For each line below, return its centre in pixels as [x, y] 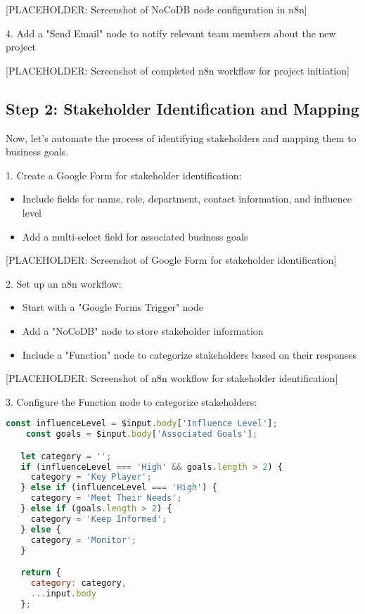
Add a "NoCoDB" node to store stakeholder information [143, 330]
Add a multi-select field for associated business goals [135, 236]
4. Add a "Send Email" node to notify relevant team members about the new [171, 33]
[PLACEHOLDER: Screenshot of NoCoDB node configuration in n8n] [156, 9]
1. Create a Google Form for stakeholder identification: [124, 175]
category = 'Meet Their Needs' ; [106, 498]
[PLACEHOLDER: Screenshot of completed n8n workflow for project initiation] [178, 70]
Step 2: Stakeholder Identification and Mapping [182, 108]
